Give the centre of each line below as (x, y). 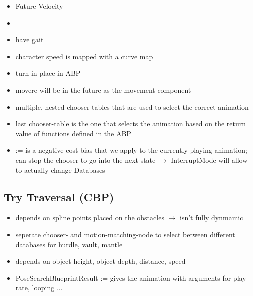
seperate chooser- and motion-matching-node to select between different (125, 234)
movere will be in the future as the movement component (103, 90)
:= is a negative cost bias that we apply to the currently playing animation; (131, 150)
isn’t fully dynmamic (211, 218)
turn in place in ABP (48, 73)
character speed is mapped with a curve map (84, 56)
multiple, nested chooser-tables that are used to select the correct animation (132, 107)
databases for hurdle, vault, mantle (69, 244)
